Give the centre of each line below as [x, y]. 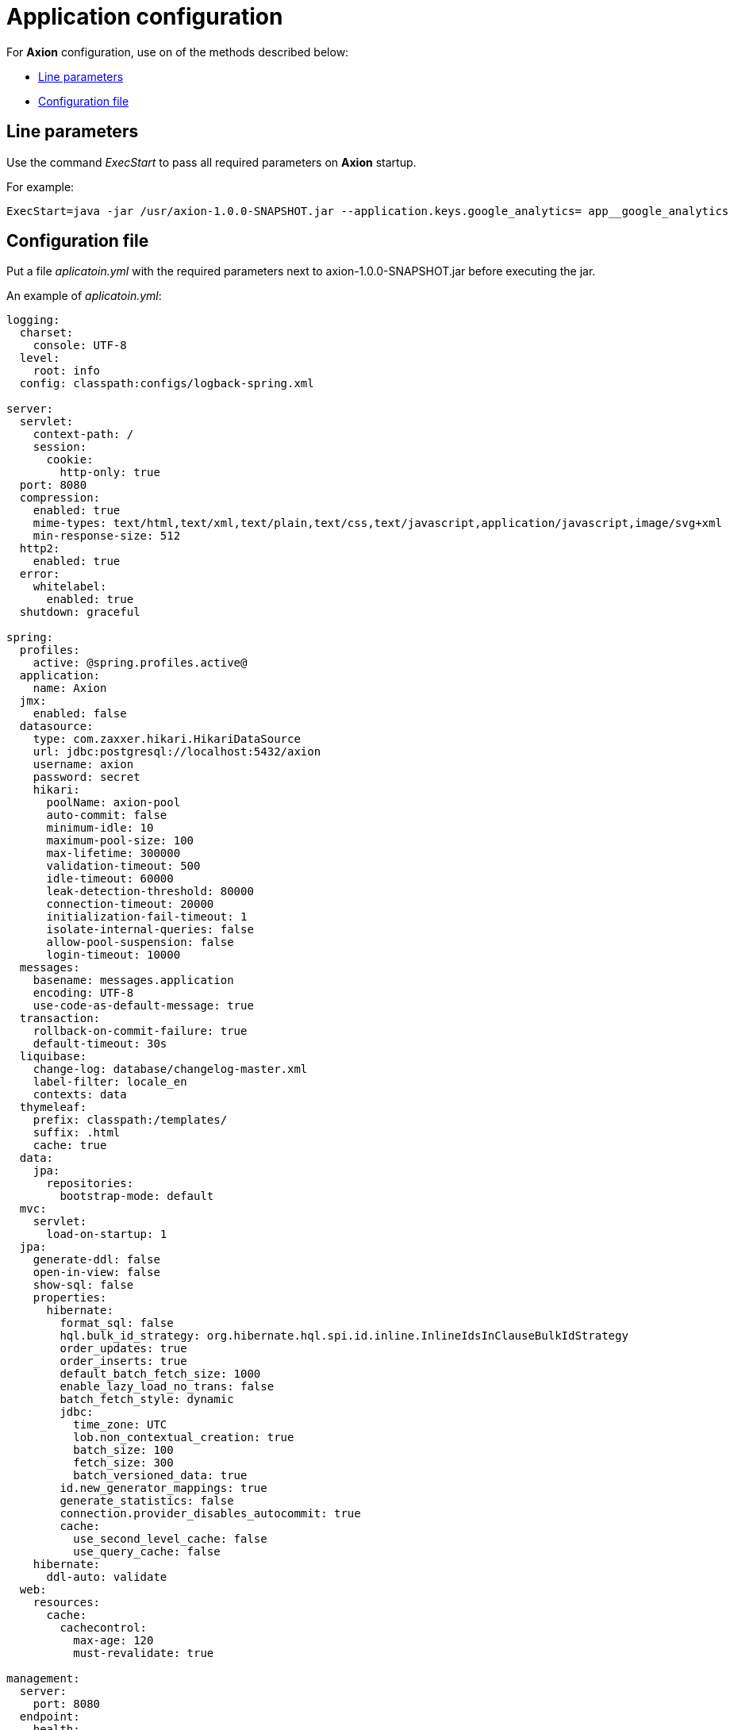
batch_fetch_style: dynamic [147, 1399]
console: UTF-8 [80, 346]
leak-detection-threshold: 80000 [150, 892]
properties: [70, 1298]
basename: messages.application [133, 980]
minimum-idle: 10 [100, 828]
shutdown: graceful [80, 612]
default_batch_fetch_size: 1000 [160, 1374]
